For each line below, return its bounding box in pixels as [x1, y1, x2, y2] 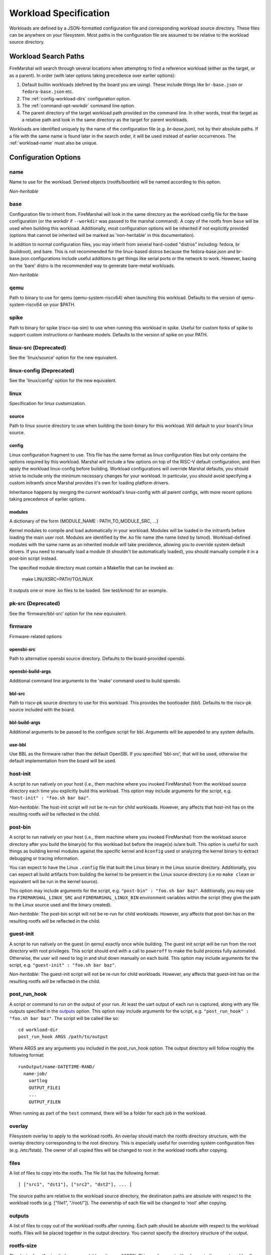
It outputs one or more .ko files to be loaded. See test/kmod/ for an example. [9, 587, 168, 593]
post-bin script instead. [9, 555, 58, 562]
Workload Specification [9, 8, 110, 19]
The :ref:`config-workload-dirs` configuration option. [22, 95, 131, 101]
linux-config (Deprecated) [9, 367, 75, 374]
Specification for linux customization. [9, 401, 86, 407]
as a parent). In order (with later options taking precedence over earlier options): [9, 72, 176, 78]
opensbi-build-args [9, 668, 51, 675]
